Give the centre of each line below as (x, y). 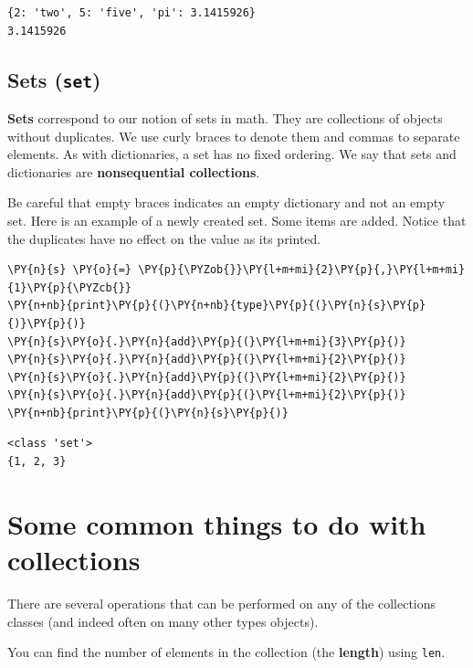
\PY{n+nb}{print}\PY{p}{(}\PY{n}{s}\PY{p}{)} (148, 413)
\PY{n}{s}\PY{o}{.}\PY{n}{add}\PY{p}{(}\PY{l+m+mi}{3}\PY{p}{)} (207, 341)
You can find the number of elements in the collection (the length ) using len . (226, 652)
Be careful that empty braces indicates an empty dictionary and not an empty (226, 202)
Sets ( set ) (54, 79)
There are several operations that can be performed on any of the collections (222, 603)
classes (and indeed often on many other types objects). (163, 621)
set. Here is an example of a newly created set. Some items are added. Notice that (237, 220)
